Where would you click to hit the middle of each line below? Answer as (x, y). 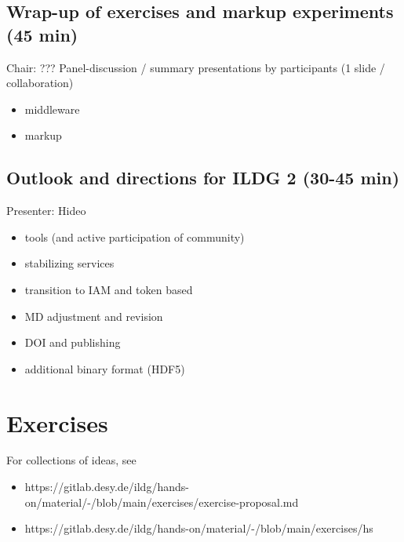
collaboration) (40, 83)
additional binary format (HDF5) (105, 368)
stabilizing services (69, 263)
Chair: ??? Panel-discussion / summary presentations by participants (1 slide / (196, 67)
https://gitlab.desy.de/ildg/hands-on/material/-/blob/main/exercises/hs (199, 528)
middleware (52, 109)
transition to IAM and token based (109, 289)
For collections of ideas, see (71, 460)
